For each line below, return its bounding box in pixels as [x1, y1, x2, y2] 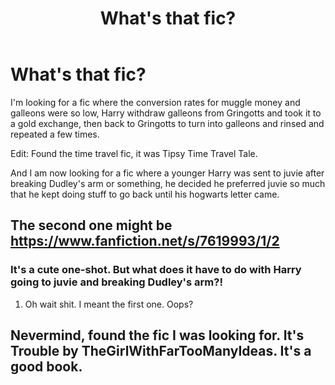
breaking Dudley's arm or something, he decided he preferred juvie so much [10, 177, 326, 189]
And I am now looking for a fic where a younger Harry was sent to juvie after [10, 167, 325, 179]
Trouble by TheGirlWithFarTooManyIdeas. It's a [10, 343, 312, 360]
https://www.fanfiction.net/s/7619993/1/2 [10, 233, 280, 250]
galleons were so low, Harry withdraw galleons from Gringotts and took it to [10, 107, 322, 119]
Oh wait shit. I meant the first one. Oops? [24, 298, 194, 310]
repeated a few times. [10, 128, 100, 140]
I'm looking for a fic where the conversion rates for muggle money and [10, 96, 301, 108]
